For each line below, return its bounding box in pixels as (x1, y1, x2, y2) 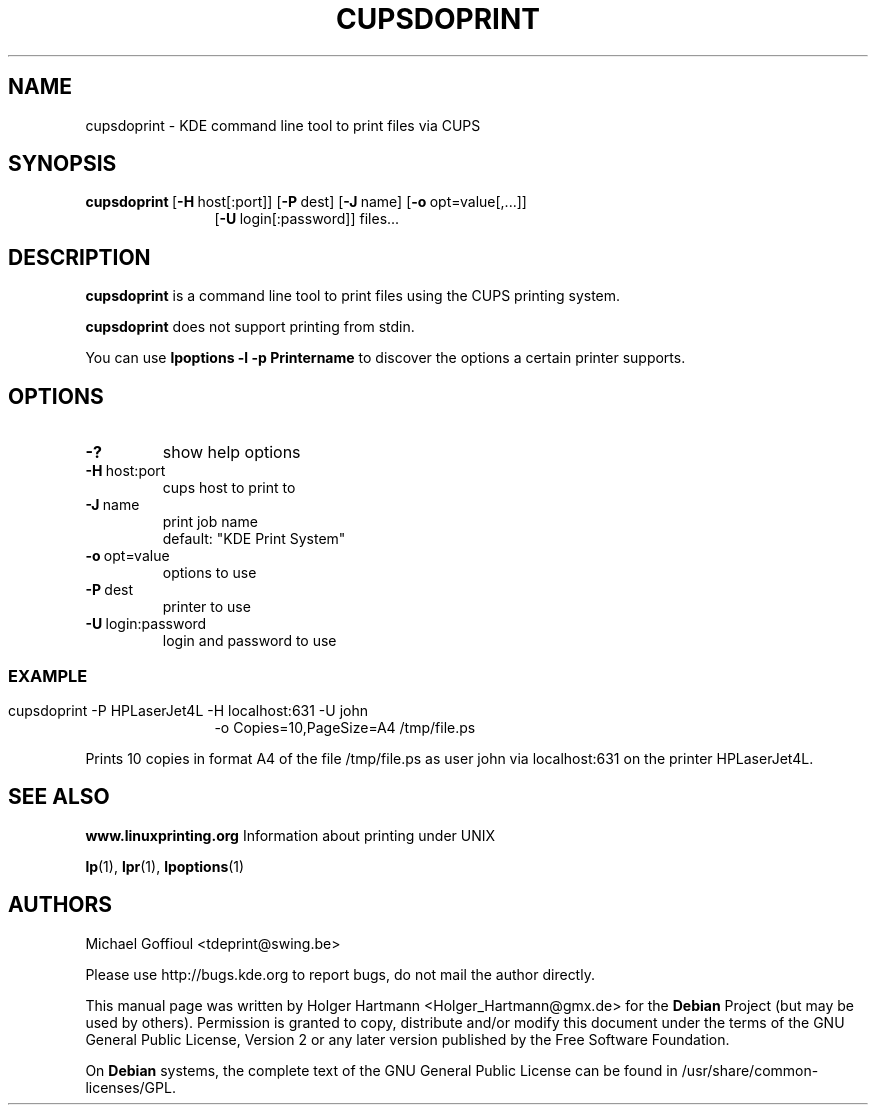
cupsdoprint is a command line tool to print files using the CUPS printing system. (85, 287, 621, 305)
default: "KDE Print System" (162, 530, 346, 548)
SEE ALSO (8, 784, 110, 810)
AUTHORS (8, 892, 113, 918)
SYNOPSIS (8, 151, 117, 177)
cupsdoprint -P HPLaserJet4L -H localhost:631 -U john (8, 701, 368, 719)
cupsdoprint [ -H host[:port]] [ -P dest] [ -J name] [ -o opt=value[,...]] (85, 193, 527, 211)
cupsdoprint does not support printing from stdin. (85, 318, 415, 336)
